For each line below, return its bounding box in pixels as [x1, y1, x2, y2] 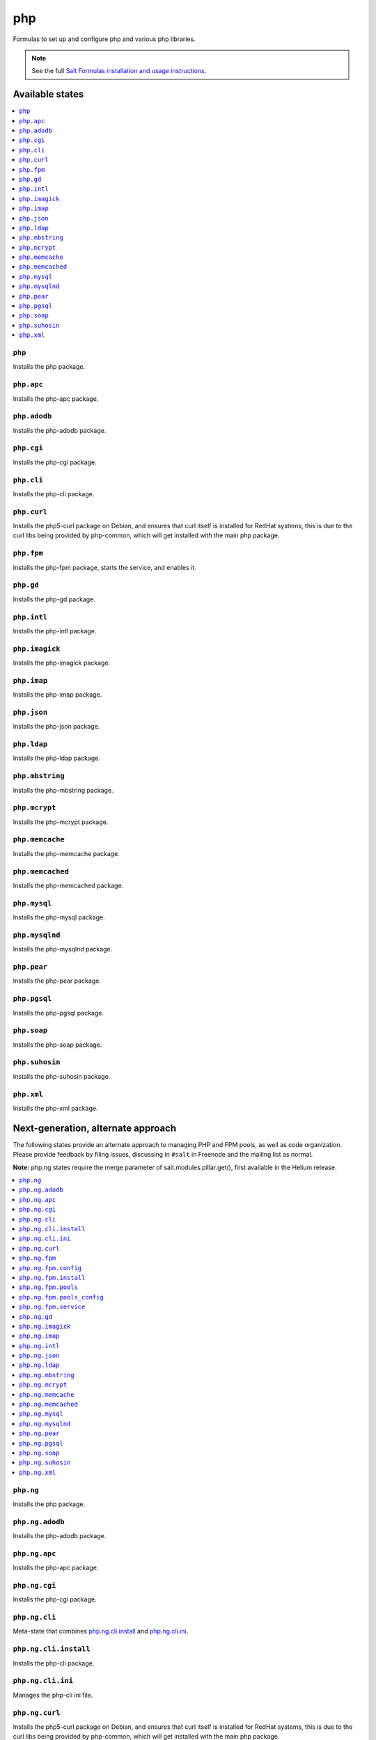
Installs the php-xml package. [13, 1104, 98, 1112]
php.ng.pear [19, 1430, 60, 1437]
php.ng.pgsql [19, 1439, 64, 1447]
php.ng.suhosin [19, 1459, 71, 1466]
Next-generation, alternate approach [13, 1122, 177, 1134]
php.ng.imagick [19, 1322, 71, 1330]
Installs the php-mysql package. [13, 913, 105, 922]
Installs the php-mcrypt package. [13, 818, 109, 826]
